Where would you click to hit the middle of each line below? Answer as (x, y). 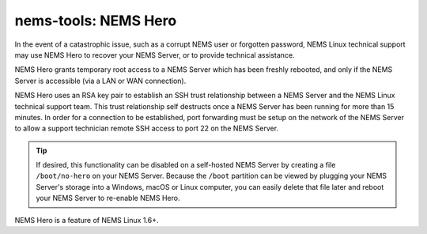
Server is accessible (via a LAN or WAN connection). (100, 81)
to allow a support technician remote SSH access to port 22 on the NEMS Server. (147, 128)
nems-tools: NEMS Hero (96, 21)
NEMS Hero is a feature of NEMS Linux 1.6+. (87, 220)
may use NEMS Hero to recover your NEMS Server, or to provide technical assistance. (155, 55)
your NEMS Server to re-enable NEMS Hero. (108, 198)
